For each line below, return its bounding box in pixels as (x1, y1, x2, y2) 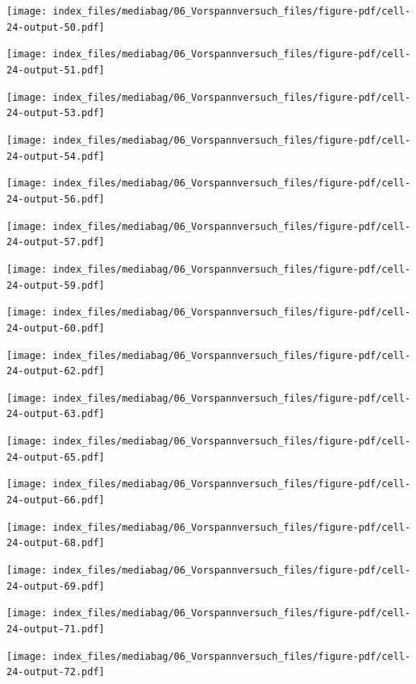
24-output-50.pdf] (6, 21, 105, 33)
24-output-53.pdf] (6, 107, 105, 119)
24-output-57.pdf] (6, 236, 105, 248)
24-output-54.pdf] (6, 150, 105, 162)
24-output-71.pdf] (6, 624, 105, 636)
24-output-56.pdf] (6, 193, 105, 205)
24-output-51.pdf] (6, 64, 105, 76)
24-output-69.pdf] (6, 580, 105, 592)
